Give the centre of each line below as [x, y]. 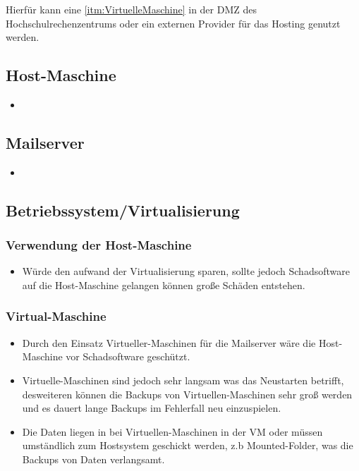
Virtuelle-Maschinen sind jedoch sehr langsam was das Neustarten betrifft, [183, 380]
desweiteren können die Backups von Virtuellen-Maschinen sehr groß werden [187, 394]
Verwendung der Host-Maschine [99, 245]
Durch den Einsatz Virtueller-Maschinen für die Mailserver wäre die [169, 342]
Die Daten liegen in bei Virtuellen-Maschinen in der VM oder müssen [172, 431]
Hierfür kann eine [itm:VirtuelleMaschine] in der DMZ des [131, 9]
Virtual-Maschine [56, 316]
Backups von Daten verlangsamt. [93, 459]
